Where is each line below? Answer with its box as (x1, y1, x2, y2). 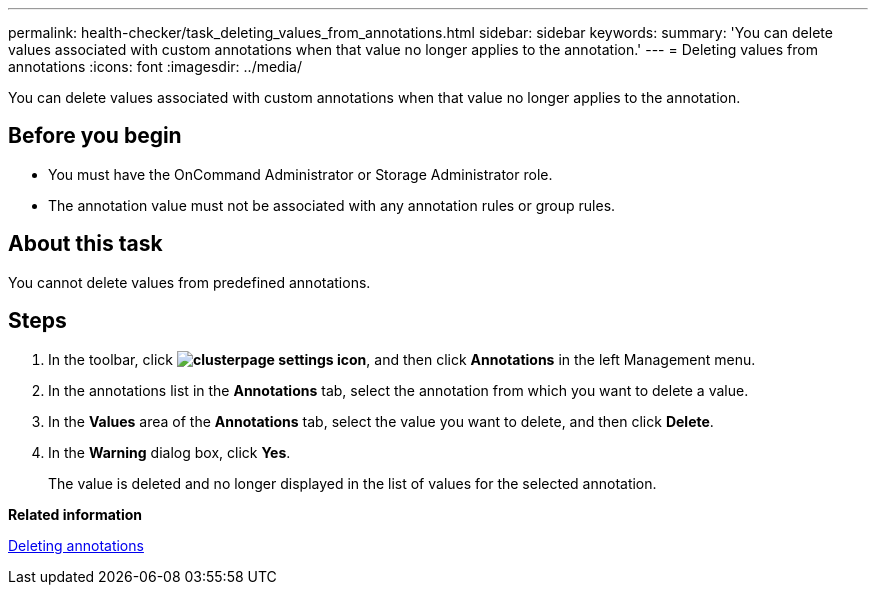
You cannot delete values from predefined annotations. (8, 273, 371, 291)
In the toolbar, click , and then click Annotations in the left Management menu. (48, 350, 756, 368)
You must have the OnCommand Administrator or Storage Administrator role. (48, 165, 553, 183)
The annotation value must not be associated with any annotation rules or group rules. (48, 196, 616, 214)
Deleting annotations (8, 536, 144, 554)
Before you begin (8, 123, 182, 149)
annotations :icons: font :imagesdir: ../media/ (8, 58, 302, 75)
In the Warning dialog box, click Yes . (48, 443, 291, 461)
